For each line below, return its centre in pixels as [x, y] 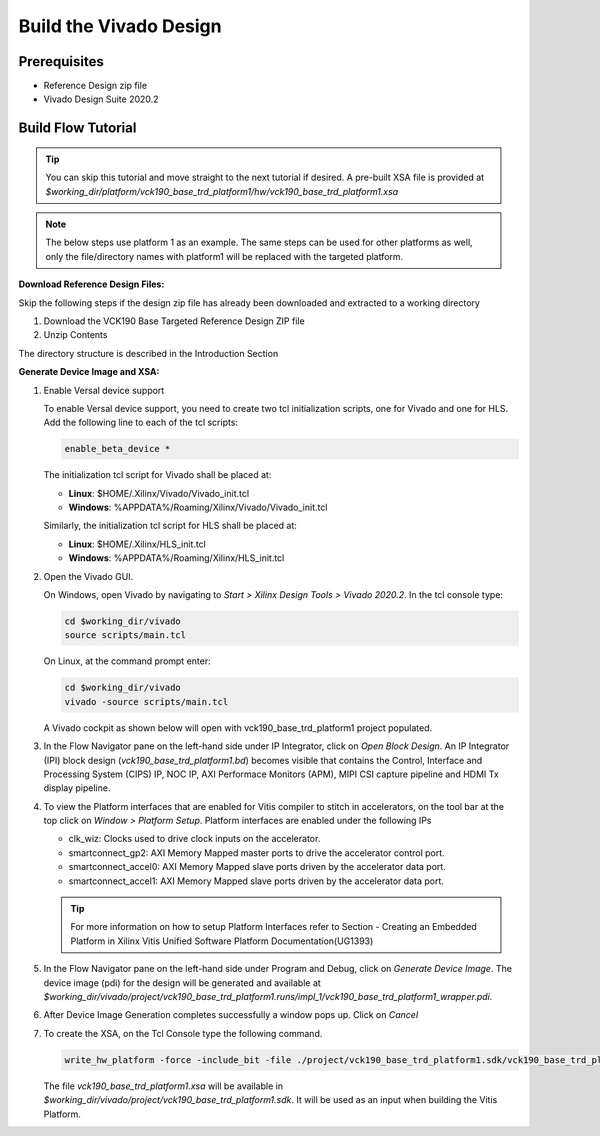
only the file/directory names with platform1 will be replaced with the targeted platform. [224, 256]
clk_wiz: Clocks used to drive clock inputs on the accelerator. [194, 839]
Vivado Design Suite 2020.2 [101, 99]
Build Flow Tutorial [77, 128]
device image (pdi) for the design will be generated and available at [182, 982]
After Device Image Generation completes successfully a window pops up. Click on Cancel [231, 1015]
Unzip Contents [75, 335]
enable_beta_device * [117, 449]
